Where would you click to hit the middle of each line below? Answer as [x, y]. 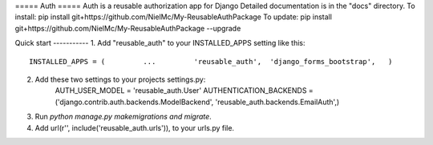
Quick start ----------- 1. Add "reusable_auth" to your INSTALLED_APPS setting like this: [160, 43]
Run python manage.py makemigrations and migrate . [123, 117]
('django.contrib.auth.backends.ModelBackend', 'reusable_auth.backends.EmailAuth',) [197, 102]
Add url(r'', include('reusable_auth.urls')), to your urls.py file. [135, 127]
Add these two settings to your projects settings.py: [120, 79]
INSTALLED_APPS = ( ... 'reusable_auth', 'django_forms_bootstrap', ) [211, 61]
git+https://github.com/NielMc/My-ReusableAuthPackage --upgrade [128, 28]
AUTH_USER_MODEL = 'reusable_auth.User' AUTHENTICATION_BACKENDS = [184, 91]
